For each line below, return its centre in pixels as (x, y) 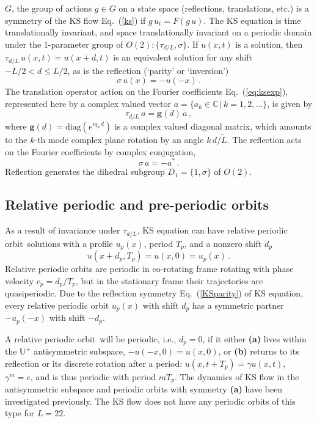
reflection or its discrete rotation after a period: (94, 363)
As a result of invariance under (63, 230)
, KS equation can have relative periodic (212, 230)
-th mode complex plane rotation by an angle (119, 140)
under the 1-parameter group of (64, 44)
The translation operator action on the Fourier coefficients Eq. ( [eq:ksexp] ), (147, 91)
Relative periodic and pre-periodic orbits (137, 204)
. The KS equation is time (252, 20)
